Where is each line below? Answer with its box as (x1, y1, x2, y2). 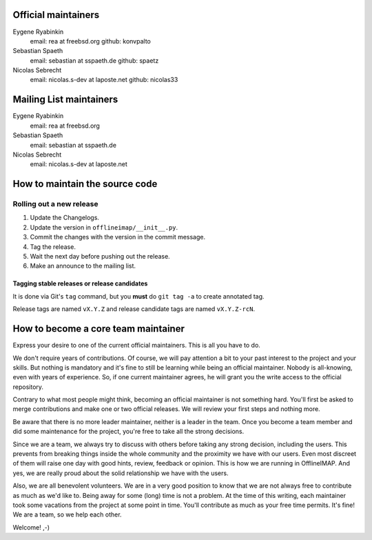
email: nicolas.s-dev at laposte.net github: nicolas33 (30, 76, 178, 84)
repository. (12, 383, 44, 391)
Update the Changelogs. (30, 214, 100, 222)
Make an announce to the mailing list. (30, 262, 136, 270)
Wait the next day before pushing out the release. (30, 252, 170, 261)
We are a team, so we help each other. (12, 510, 122, 519)
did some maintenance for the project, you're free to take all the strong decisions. (12, 428, 245, 436)
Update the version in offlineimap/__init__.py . (30, 223, 178, 231)
